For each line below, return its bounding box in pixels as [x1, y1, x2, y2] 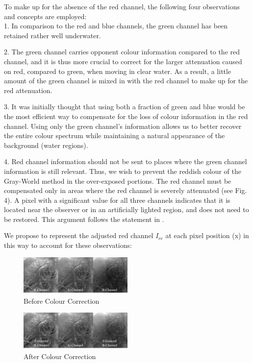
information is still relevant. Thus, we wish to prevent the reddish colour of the [4, 166, 241, 176]
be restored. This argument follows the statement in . [4, 214, 164, 224]
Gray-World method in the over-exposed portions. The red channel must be [4, 175, 231, 186]
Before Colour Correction [24, 295, 100, 306]
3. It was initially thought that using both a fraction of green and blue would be [4, 101, 245, 112]
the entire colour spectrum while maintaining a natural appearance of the [4, 130, 225, 141]
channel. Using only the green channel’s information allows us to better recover [4, 121, 242, 131]
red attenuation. [4, 85, 52, 95]
